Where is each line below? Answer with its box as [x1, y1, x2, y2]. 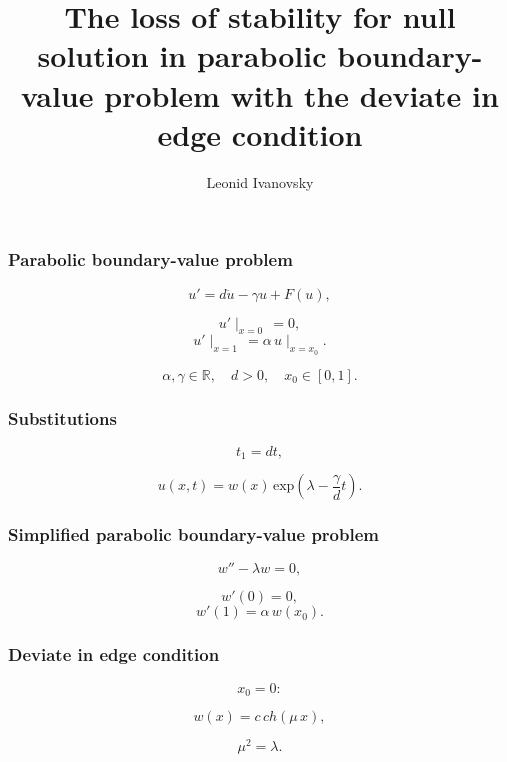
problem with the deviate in [104, 74, 499, 115]
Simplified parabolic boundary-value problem [8, 522, 379, 547]
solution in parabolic [37, 35, 327, 76]
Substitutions [8, 405, 117, 430]
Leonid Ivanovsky [206, 171, 314, 192]
